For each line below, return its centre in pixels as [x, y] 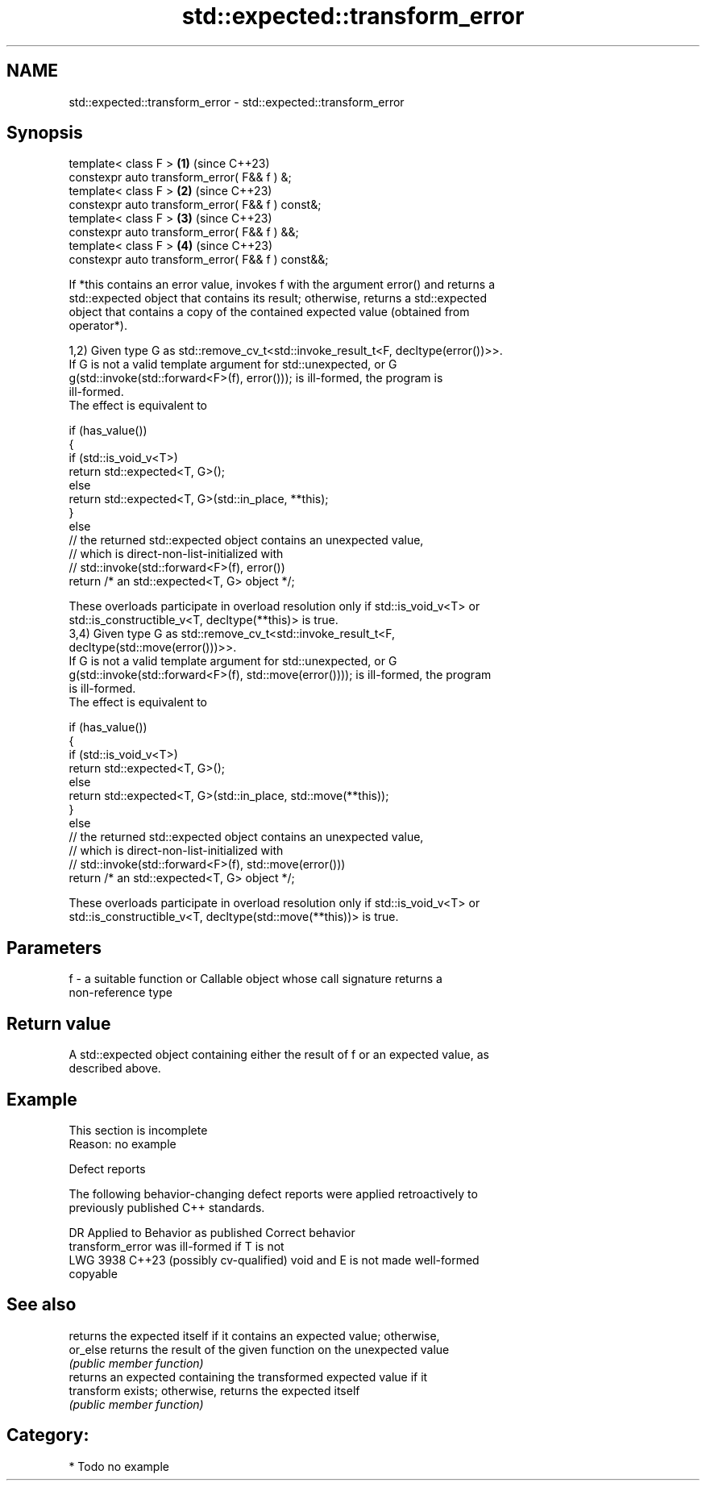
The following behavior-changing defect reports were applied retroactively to [273, 1193]
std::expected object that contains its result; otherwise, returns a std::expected [278, 298]
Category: [48, 1435]
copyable [93, 1273]
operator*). [98, 326]
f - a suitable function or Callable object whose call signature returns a [255, 979]
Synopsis [45, 133]
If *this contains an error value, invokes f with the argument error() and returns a [282, 285]
